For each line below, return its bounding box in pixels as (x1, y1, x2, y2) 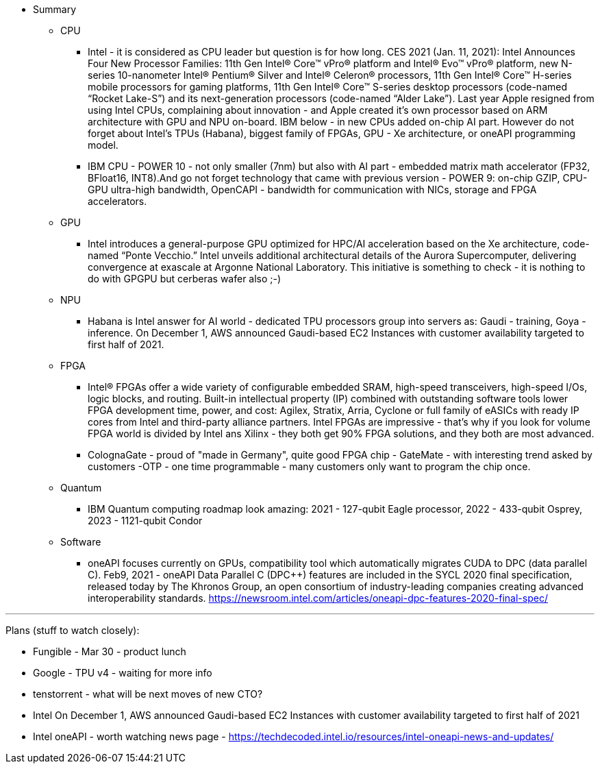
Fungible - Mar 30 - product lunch (33, 646, 186, 657)
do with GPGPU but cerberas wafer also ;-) (88, 273, 282, 284)
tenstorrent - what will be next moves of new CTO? (33, 688, 263, 700)
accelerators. (88, 195, 147, 207)
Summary (33, 3, 77, 15)
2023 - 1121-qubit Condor (88, 515, 203, 526)
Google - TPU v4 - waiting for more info (33, 667, 212, 679)
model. (88, 139, 118, 151)
